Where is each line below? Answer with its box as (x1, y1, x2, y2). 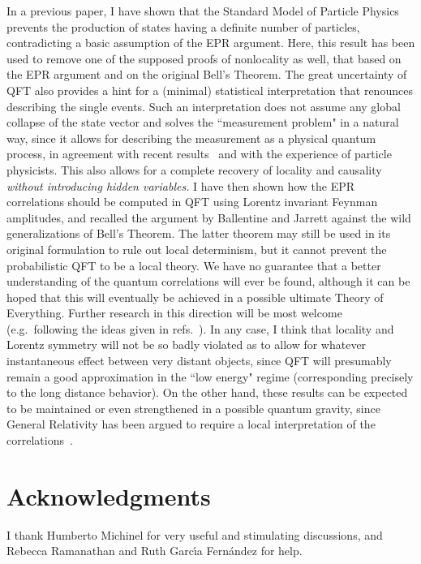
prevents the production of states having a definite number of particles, (6, 18, 360, 35)
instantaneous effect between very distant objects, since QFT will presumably (6, 352, 392, 369)
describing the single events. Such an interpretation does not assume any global (6, 97, 401, 114)
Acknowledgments (6, 479, 211, 512)
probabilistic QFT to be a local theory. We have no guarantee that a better (6, 256, 381, 273)
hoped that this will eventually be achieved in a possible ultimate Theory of (6, 288, 384, 305)
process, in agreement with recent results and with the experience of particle (6, 145, 392, 162)
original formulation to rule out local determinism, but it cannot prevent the (6, 240, 387, 257)
